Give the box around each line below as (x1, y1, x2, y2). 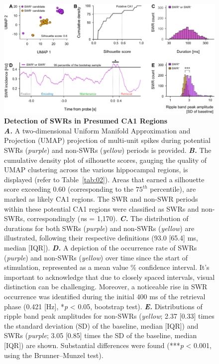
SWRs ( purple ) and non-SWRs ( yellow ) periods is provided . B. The (4, 145, 212, 155)
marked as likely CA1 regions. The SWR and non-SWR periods (4, 194, 198, 204)
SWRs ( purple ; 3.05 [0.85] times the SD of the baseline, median (4, 330, 197, 341)
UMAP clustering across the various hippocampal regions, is (4, 164, 188, 175)
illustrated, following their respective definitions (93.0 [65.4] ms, (4, 233, 198, 243)
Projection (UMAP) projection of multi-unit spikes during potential (4, 135, 211, 145)
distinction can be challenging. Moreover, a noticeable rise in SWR (4, 281, 208, 292)
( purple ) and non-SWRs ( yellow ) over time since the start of (4, 252, 188, 262)
